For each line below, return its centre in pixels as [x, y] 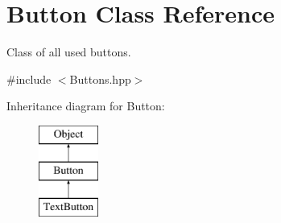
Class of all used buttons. [69, 52]
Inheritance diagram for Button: [86, 106]
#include [29, 78]
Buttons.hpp [100, 78]
